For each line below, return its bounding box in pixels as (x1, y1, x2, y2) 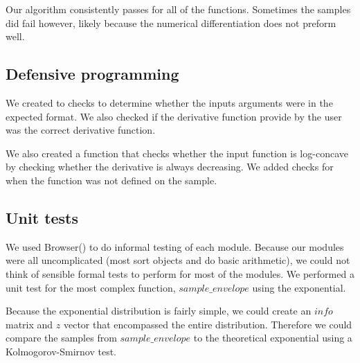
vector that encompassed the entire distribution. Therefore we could (63, 317, 352, 331)
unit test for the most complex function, (6, 280, 176, 294)
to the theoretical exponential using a (193, 330, 352, 345)
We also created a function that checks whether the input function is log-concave (6, 145, 348, 160)
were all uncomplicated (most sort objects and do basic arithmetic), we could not (6, 253, 350, 267)
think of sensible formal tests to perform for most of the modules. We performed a (6, 266, 354, 281)
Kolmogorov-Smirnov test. (6, 344, 116, 358)
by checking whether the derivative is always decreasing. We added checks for (6, 159, 334, 174)
